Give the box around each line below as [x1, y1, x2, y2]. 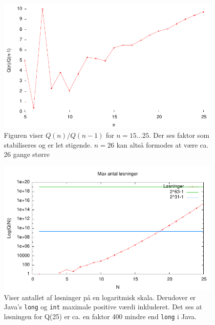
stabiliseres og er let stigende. [4, 139, 92, 150]
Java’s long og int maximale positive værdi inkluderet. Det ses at [4, 302, 202, 312]
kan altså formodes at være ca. [116, 139, 209, 150]
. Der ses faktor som [149, 130, 210, 140]
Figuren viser [4, 130, 43, 140]
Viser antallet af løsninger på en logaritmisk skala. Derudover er [4, 292, 196, 302]
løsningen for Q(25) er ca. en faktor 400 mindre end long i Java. [4, 311, 197, 321]
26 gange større [4, 149, 50, 159]
